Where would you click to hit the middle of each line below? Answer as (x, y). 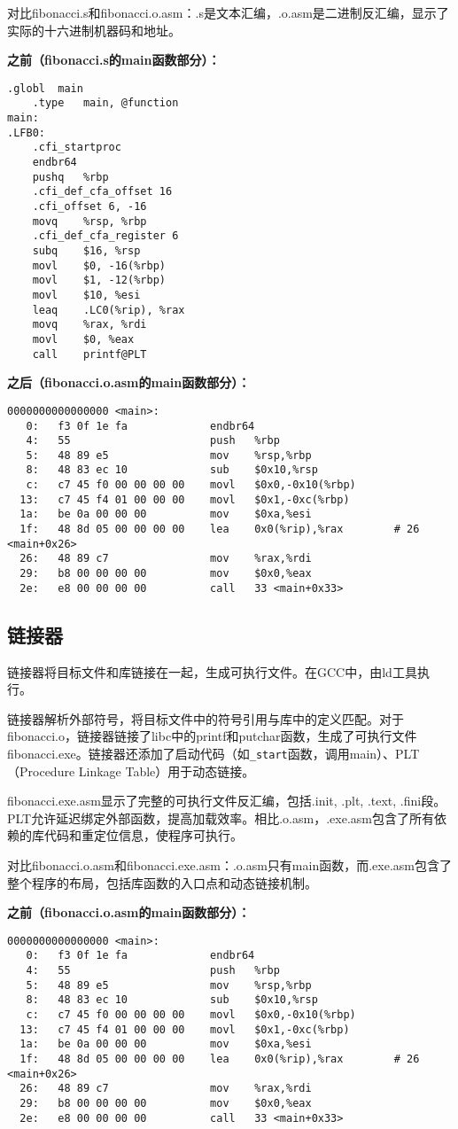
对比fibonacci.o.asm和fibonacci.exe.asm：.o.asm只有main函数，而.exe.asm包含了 (229, 864)
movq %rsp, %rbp (89, 221)
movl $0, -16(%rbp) (99, 265)
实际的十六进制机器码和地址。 (94, 30)
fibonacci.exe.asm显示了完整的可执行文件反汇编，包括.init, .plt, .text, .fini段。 (227, 801)
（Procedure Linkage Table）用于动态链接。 (131, 771)
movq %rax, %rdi (89, 325)
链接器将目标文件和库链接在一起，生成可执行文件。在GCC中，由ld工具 (212, 671)
